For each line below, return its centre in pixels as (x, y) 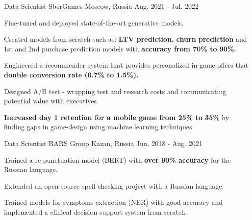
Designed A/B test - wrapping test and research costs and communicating (115, 91)
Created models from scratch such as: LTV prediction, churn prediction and (126, 39)
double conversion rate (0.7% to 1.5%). (71, 74)
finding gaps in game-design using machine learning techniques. (99, 127)
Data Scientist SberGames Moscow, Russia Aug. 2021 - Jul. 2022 (101, 6)
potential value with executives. (51, 101)
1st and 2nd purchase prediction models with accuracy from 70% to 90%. (120, 48)
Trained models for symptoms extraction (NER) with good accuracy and (113, 202)
